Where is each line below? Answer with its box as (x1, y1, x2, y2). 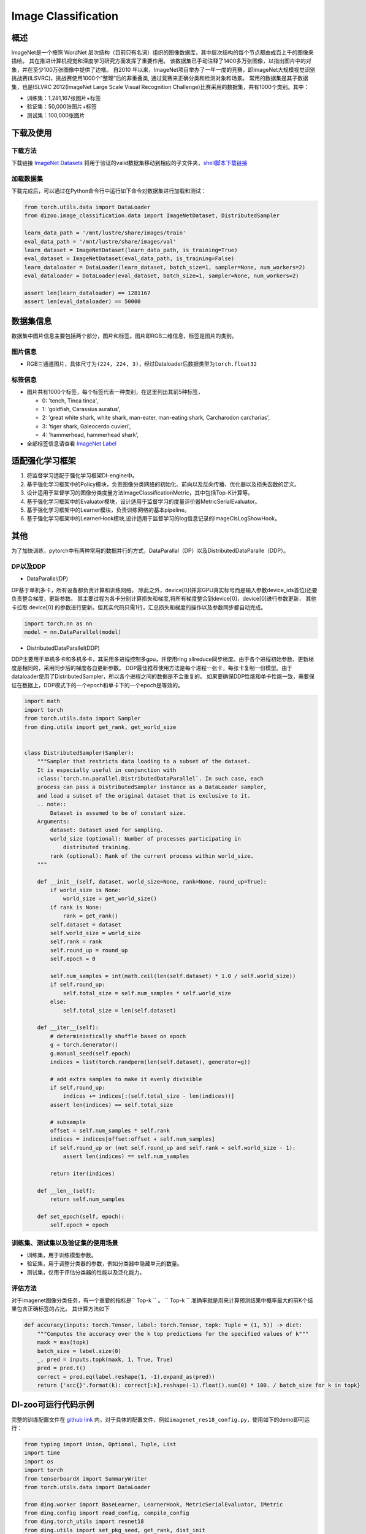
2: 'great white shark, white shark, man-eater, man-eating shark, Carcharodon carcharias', (42, 414, 270, 422)
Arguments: (37, 818, 70, 825)
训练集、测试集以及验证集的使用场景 (11, 1238, 119, 1247)
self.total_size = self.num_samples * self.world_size (63, 990, 232, 996)
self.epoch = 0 (50, 955, 96, 963)
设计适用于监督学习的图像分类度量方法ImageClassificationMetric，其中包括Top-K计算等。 (26, 489, 254, 496)
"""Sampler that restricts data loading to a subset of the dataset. (37, 758, 251, 765)
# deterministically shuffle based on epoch (50, 1033, 186, 1039)
